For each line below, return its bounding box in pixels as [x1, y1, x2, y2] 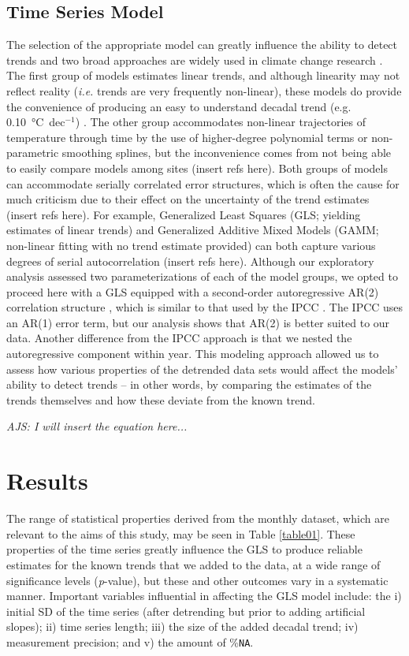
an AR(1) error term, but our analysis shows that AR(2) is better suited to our [6, 314, 390, 330]
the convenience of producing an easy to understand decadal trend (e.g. [6, 98, 351, 114]
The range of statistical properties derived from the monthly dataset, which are [6, 510, 389, 527]
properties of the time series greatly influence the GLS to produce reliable [6, 541, 363, 557]
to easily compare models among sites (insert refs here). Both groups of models [6, 159, 388, 176]
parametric [6, 144, 59, 161]
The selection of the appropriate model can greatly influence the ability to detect [6, 36, 398, 53]
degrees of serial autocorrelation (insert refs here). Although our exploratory [6, 252, 374, 269]
